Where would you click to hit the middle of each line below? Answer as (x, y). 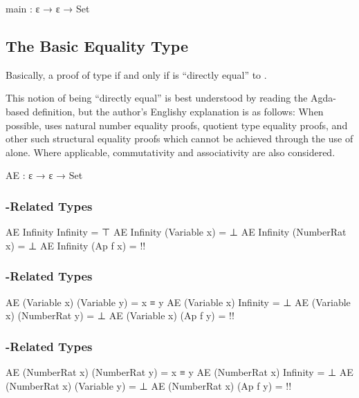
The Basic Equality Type (97, 45)
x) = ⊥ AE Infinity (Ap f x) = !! (76, 245)
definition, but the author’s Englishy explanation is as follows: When (178, 111)
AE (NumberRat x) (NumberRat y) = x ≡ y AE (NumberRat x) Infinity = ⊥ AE (179, 371)
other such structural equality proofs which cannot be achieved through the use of (179, 139)
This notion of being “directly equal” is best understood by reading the (157, 98)
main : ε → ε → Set (48, 8)
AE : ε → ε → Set (44, 175)
